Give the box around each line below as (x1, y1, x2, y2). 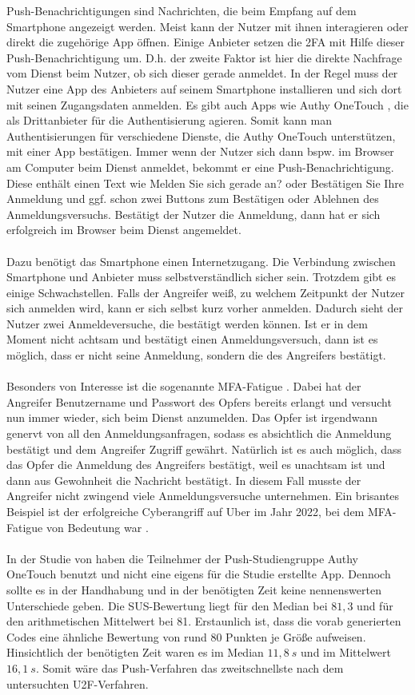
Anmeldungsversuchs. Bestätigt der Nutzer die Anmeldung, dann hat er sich (6, 205, 381, 222)
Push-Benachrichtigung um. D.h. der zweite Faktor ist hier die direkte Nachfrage (6, 49, 402, 66)
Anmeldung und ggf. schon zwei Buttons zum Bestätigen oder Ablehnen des (6, 190, 379, 207)
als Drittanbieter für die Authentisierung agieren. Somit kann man (6, 112, 332, 129)
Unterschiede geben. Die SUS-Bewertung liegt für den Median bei (6, 597, 328, 614)
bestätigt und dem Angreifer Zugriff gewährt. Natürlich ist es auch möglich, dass (6, 440, 402, 457)
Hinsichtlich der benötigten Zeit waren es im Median (6, 644, 264, 661)
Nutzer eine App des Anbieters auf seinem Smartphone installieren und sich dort (6, 80, 402, 97)
